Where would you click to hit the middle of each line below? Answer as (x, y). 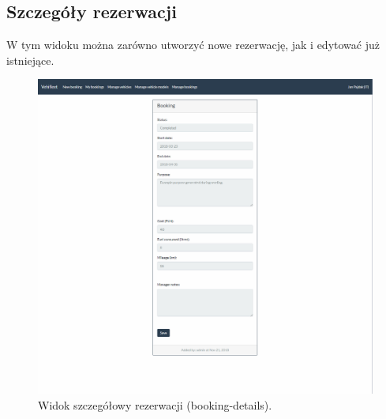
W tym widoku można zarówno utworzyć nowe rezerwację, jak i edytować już (193, 45)
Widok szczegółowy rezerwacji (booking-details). (155, 404)
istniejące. (30, 60)
